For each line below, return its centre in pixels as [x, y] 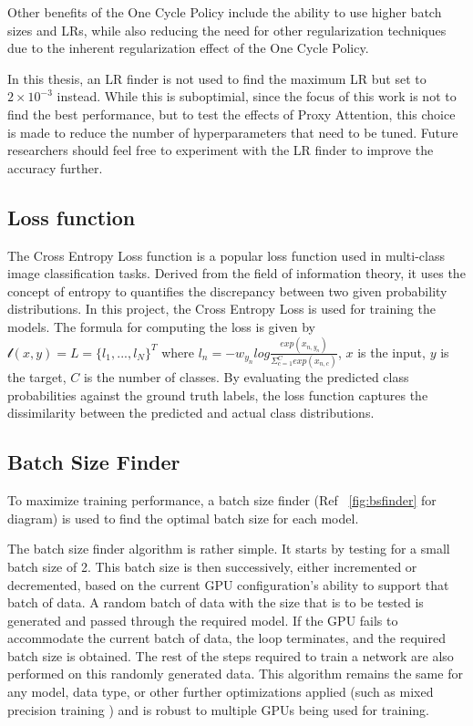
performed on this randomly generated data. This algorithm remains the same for [235, 674]
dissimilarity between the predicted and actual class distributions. [191, 413]
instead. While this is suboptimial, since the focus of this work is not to [257, 96]
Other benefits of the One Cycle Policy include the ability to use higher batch [225, 12]
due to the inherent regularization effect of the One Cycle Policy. [188, 48]
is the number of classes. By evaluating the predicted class [246, 377]
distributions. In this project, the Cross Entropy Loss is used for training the [221, 309]
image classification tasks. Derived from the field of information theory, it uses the [236, 273]
